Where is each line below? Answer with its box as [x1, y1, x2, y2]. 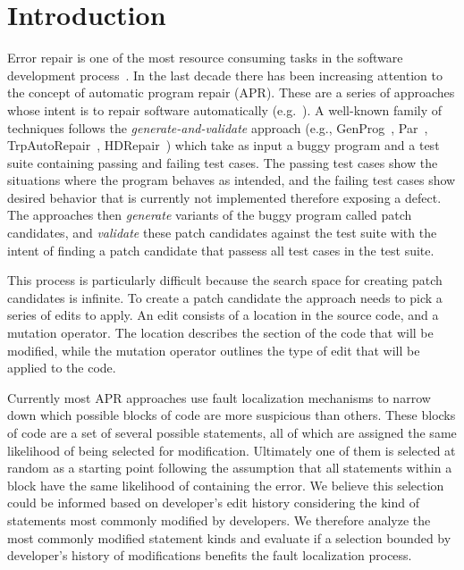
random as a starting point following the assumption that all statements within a [7, 458, 452, 477]
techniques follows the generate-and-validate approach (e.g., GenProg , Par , [7, 118, 428, 137]
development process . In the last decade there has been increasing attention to [7, 65, 443, 84]
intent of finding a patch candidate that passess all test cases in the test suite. [7, 240, 434, 259]
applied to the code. [7, 358, 116, 377]
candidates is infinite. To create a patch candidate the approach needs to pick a [7, 288, 443, 306]
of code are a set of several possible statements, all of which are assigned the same [7, 423, 457, 441]
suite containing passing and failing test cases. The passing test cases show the [7, 153, 438, 172]
